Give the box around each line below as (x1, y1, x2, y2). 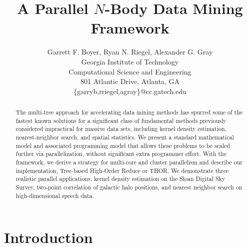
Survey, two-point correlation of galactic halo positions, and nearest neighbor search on (15, 182, 242, 191)
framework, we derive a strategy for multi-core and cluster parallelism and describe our (15, 158, 242, 166)
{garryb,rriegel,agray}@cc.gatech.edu (73, 85, 186, 96)
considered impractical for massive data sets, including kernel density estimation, (15, 124, 226, 133)
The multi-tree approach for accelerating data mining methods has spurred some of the (15, 108, 243, 116)
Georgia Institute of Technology (81, 56, 179, 66)
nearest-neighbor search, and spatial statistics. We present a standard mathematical (15, 133, 234, 141)
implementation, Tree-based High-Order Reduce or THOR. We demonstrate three (15, 166, 229, 174)
